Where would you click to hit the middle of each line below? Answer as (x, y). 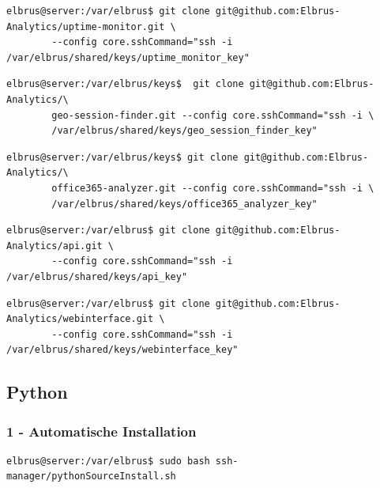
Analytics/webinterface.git (80, 319)
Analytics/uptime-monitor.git (86, 26)
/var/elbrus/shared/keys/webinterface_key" (122, 350)
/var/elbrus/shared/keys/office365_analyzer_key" (184, 204)
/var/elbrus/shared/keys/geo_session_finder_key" (184, 131)
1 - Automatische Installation (102, 431)
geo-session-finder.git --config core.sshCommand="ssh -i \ (213, 115)
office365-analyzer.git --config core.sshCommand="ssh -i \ (213, 188)
